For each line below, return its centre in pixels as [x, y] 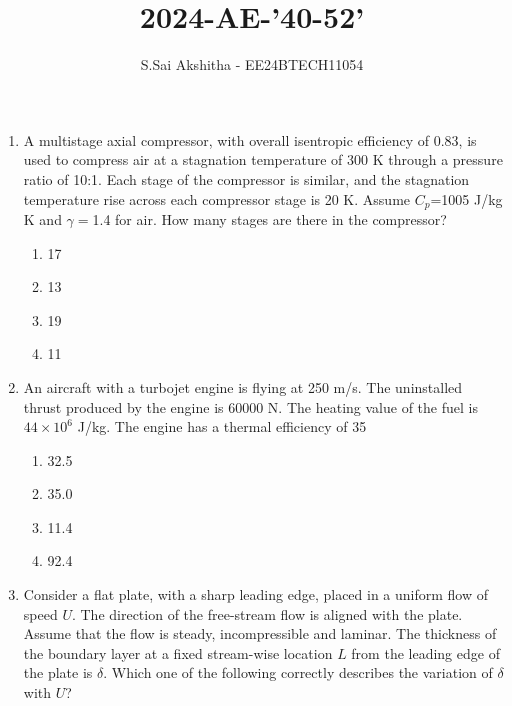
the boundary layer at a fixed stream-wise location [178, 652]
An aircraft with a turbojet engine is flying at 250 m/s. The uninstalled [243, 386]
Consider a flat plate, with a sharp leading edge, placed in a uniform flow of [256, 594]
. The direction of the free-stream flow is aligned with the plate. [267, 613]
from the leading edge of [425, 652]
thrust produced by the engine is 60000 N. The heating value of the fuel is [250, 406]
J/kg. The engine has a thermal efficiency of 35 [222, 426]
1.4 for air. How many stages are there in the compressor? [269, 218]
